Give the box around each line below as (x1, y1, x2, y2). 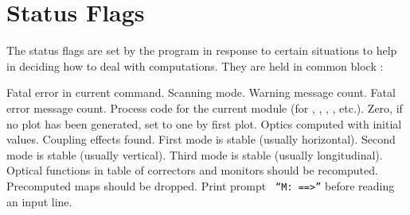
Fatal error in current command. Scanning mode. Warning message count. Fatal (6, 84, 396, 101)
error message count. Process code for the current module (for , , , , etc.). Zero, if (6, 99, 403, 116)
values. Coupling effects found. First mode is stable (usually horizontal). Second (6, 131, 396, 148)
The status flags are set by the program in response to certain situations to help (6, 42, 397, 59)
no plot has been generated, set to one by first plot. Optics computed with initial (6, 115, 402, 132)
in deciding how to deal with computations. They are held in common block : (6, 57, 384, 74)
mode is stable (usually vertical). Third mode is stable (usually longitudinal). (6, 146, 383, 163)
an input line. (6, 193, 72, 209)
